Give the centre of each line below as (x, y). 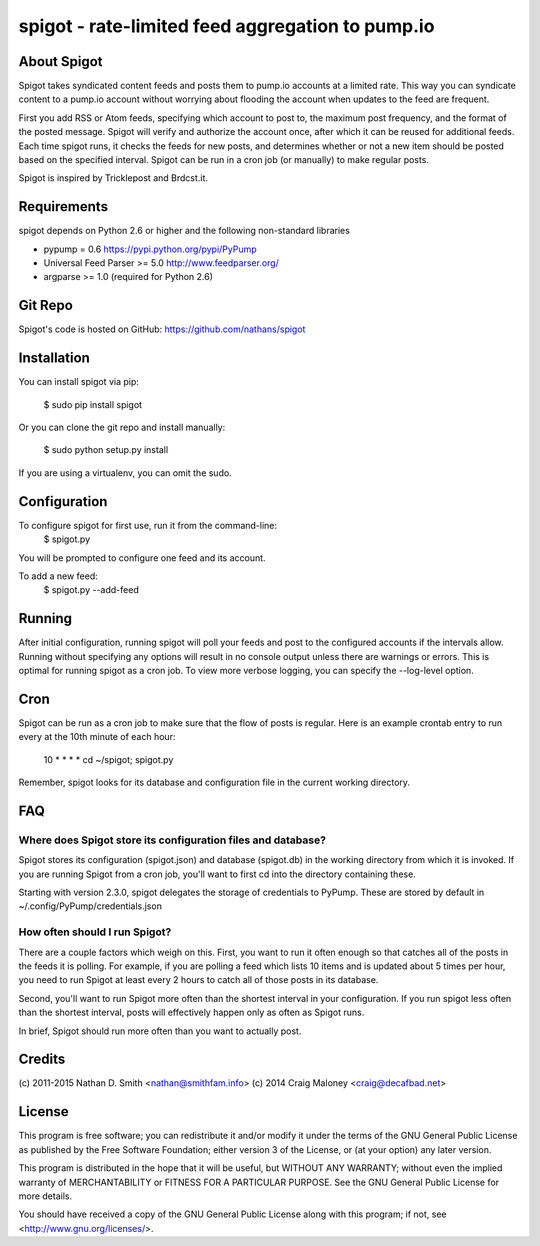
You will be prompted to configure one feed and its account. (142, 557)
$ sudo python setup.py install (106, 450)
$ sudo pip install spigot (93, 404)
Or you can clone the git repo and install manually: (122, 427)
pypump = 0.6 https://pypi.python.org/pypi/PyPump (150, 249)
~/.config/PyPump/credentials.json (90, 906)
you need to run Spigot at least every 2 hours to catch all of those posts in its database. (198, 980)
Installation (54, 358)
